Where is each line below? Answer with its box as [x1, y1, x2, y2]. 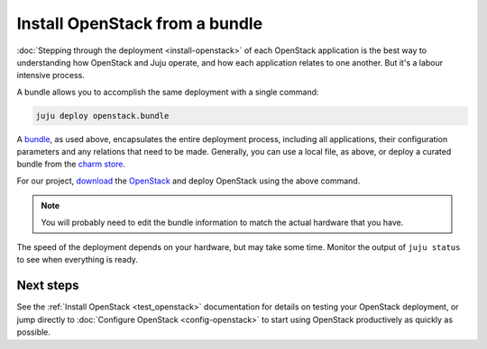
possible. [16, 327, 51, 337]
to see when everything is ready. [16, 255, 139, 265]
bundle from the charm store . [16, 158, 126, 170]
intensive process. [16, 70, 85, 81]
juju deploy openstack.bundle [35, 111, 170, 121]
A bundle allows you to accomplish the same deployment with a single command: [16, 86, 319, 97]
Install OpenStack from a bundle [16, 13, 263, 33]
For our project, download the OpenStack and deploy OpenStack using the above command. [16, 175, 361, 186]
